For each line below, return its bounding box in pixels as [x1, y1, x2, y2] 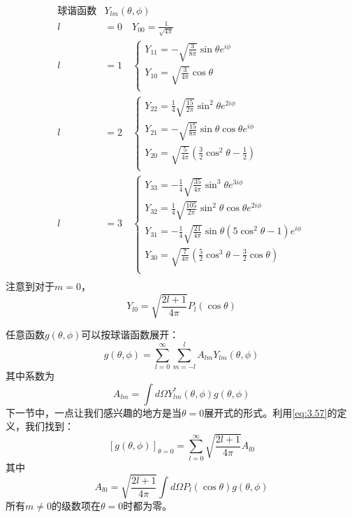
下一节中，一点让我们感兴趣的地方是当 [6, 405, 182, 419]
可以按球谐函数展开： [81, 327, 179, 342]
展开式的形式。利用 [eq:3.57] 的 [204, 405, 337, 419]
